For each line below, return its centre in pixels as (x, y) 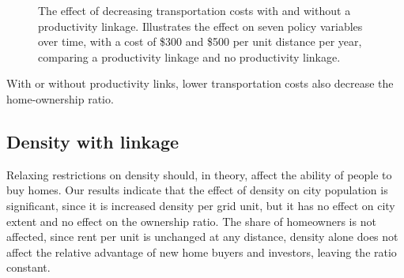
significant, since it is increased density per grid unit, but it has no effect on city (201, 205)
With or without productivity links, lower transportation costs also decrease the (200, 83)
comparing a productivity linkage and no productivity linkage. (189, 56)
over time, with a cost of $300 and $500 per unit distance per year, (200, 41)
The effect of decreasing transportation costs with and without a (194, 10)
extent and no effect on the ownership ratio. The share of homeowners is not (191, 221)
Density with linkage (93, 141)
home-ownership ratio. (60, 98)
